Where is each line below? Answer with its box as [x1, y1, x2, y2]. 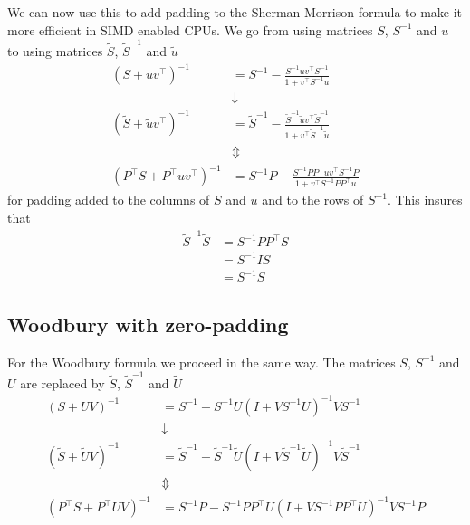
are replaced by [20, 373, 105, 392]
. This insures [387, 190, 463, 209]
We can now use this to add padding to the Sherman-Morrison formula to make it [7, 3, 463, 21]
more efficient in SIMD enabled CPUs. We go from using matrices [7, 20, 373, 39]
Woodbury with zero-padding [7, 310, 289, 338]
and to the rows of [262, 190, 364, 209]
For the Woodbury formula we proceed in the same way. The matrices [7, 352, 396, 371]
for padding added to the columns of [7, 190, 210, 209]
